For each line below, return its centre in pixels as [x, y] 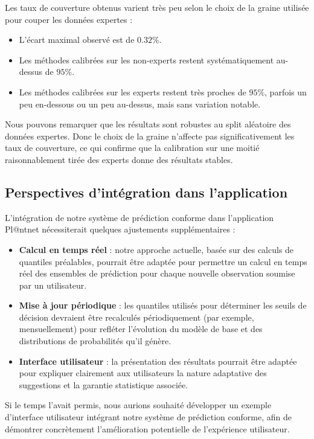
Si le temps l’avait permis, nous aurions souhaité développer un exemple [138, 405]
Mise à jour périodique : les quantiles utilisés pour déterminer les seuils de [163, 305]
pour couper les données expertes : [69, 19]
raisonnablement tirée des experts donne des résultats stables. [119, 159]
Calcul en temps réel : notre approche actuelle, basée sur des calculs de [156, 249]
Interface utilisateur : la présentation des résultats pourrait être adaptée [158, 361]
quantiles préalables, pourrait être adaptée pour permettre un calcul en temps [163, 261]
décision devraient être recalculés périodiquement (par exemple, [136, 317]
